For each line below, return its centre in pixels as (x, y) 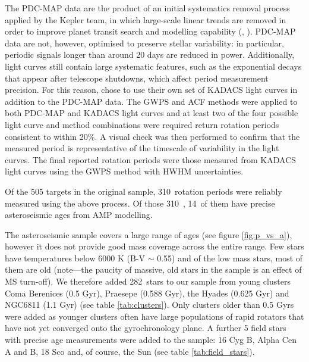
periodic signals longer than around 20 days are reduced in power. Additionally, (150, 54)
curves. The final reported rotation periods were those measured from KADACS (151, 159)
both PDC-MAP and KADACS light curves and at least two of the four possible (152, 113)
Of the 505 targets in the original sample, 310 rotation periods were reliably (144, 191)
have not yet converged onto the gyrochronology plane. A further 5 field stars (146, 328)
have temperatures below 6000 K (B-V (75, 258)
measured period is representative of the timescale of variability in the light (142, 148)
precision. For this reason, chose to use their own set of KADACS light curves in (151, 90)
